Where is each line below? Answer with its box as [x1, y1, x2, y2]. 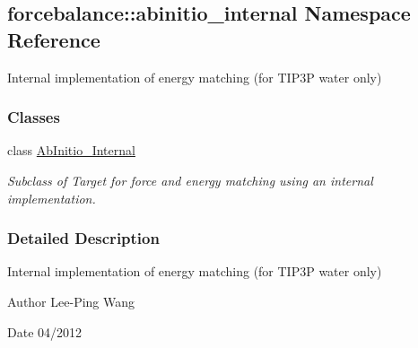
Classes [7, 106, 60, 128]
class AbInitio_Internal [7, 141, 135, 160]
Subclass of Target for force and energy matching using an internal [7, 171, 373, 189]
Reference [7, 25, 100, 53]
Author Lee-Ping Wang [7, 292, 135, 310]
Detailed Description [7, 227, 160, 249]
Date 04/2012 [7, 322, 83, 341]
